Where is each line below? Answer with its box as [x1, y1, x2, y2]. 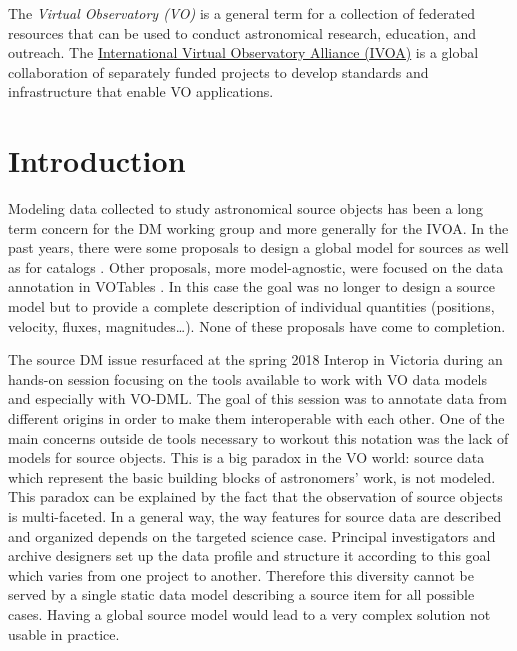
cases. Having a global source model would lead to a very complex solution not [8, 603, 491, 624]
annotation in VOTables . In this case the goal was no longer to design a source [8, 276, 496, 297]
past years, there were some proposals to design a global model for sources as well [8, 237, 509, 258]
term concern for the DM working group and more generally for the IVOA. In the [8, 217, 509, 238]
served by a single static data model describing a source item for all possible [8, 584, 475, 605]
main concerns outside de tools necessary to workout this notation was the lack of [8, 427, 509, 448]
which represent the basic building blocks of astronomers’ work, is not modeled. [8, 466, 496, 487]
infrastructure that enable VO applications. [8, 81, 274, 102]
